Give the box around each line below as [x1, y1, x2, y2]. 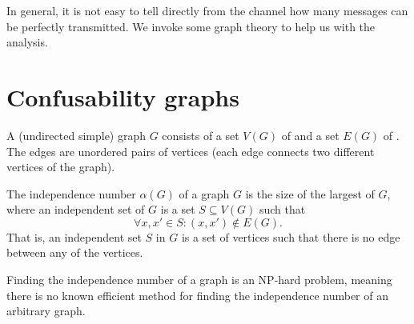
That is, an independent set [6, 228, 142, 245]
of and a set [281, 126, 340, 143]
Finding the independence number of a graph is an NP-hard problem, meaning [6, 271, 392, 288]
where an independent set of [6, 201, 145, 218]
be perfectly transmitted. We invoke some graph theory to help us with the [6, 18, 376, 34]
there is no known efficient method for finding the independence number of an [6, 286, 388, 303]
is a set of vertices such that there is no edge [181, 228, 400, 245]
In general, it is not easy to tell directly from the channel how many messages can [6, 2, 408, 18]
